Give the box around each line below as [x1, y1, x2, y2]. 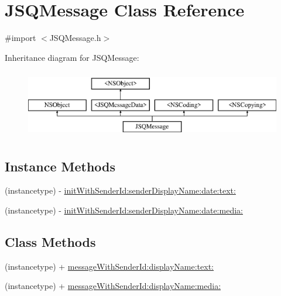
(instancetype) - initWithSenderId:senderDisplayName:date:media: [5, 204, 243, 216]
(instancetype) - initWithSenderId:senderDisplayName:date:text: [5, 184, 236, 197]
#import [5, 32, 36, 44]
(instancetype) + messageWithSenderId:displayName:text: [5, 260, 214, 272]
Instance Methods [5, 157, 115, 175]
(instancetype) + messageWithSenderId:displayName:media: [5, 280, 221, 292]
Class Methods [5, 233, 96, 251]
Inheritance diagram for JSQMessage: [5, 51, 139, 63]
